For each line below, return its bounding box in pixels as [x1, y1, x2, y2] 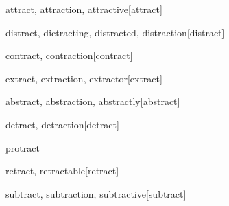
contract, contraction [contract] [5, 48, 133, 62]
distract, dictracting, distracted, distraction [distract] [5, 25, 225, 39]
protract [5, 140, 40, 154]
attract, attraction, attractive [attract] [5, 2, 162, 16]
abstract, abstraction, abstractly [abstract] [5, 94, 180, 108]
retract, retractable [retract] [5, 163, 119, 178]
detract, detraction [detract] [5, 117, 119, 131]
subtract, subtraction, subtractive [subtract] [5, 186, 186, 201]
